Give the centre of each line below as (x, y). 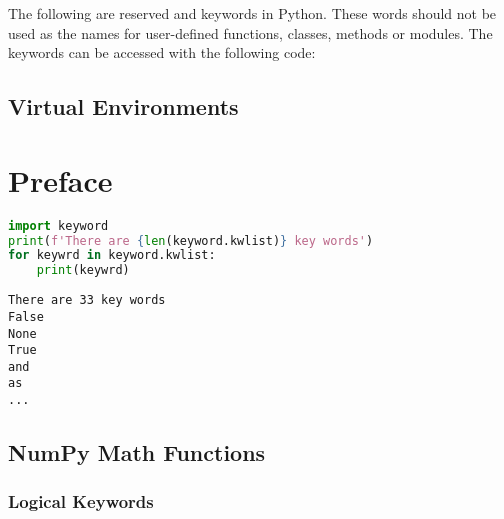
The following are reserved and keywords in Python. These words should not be (252, 13)
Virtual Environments (123, 106)
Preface (60, 179)
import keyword (58, 225)
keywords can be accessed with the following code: (162, 52)
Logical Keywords (81, 501)
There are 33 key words (87, 300)
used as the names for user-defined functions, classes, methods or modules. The (250, 32)
